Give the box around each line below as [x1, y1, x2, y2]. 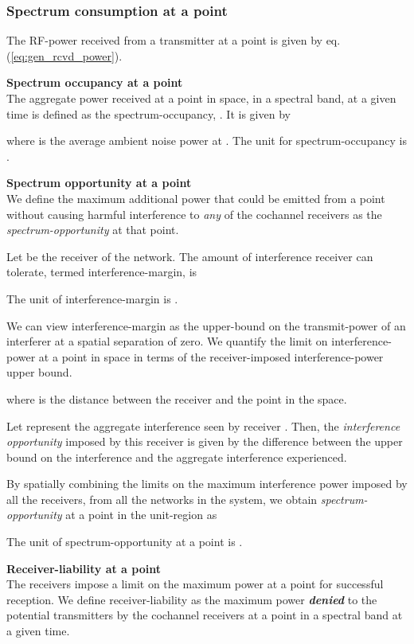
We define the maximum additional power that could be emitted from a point [6, 189, 385, 206]
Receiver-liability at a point [6, 560, 161, 576]
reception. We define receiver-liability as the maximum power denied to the [6, 591, 377, 607]
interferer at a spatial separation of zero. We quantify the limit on [6, 333, 328, 349]
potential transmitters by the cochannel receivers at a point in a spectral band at [6, 607, 403, 623]
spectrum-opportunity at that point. [6, 221, 179, 238]
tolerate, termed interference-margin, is [6, 263, 197, 280]
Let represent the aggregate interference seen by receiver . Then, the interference [6, 417, 400, 434]
